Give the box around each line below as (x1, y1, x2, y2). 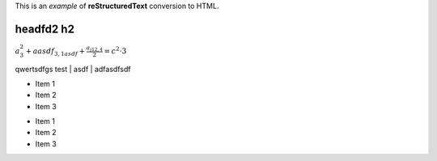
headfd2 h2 (15, 22, 74, 36)
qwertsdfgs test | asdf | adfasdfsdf (15, 64, 131, 74)
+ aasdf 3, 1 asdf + (25, 46, 85, 57)
